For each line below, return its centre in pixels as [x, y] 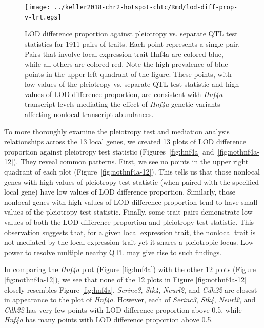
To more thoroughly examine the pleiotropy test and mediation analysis [117, 131]
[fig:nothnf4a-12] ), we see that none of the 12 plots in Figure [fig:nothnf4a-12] [125, 279]
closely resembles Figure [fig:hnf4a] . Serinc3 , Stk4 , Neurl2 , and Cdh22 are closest [131, 289]
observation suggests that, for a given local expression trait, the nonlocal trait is [130, 232]
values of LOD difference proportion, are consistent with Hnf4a [124, 94]
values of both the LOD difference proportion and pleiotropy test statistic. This [129, 222]
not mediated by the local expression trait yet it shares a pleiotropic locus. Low [129, 242]
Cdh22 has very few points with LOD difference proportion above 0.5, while [123, 309]
